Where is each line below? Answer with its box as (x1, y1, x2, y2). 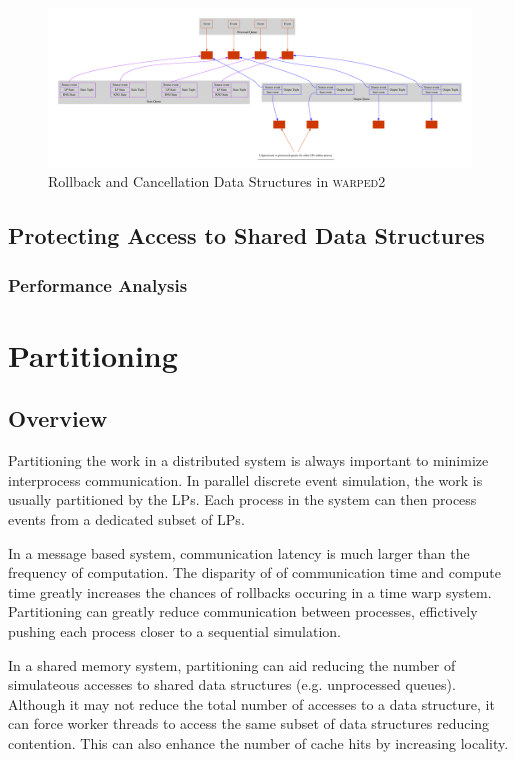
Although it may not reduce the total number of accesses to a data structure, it (8, 693, 495, 714)
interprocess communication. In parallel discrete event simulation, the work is (8, 469, 483, 490)
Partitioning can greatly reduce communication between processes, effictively (8, 601, 478, 622)
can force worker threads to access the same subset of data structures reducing (8, 713, 490, 734)
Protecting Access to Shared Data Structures (8, 220, 485, 251)
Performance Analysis (8, 272, 188, 297)
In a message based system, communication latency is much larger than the (8, 542, 470, 563)
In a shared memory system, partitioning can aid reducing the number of (8, 654, 456, 675)
